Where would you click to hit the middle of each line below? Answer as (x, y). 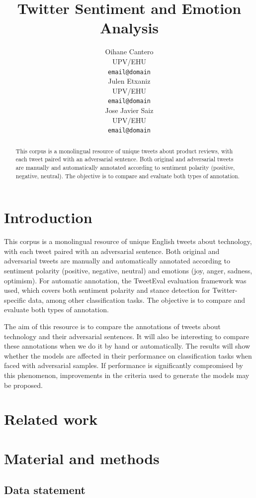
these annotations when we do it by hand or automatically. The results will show (127, 346)
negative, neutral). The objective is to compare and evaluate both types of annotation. (128, 176)
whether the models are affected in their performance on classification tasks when (128, 355)
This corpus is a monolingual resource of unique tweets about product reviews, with (124, 151)
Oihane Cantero (129, 52)
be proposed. (23, 385)
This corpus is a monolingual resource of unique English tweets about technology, (128, 241)
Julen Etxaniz (129, 81)
